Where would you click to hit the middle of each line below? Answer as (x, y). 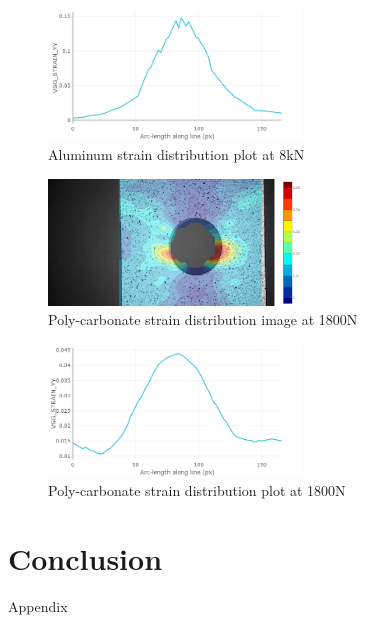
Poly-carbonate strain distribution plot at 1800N (197, 489)
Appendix (38, 606)
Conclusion (85, 558)
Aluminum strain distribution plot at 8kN (176, 153)
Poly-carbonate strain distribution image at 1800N (203, 319)
